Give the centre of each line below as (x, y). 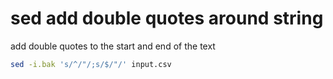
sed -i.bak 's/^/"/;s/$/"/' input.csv (91, 64)
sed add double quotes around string (167, 18)
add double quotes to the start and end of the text (113, 46)
